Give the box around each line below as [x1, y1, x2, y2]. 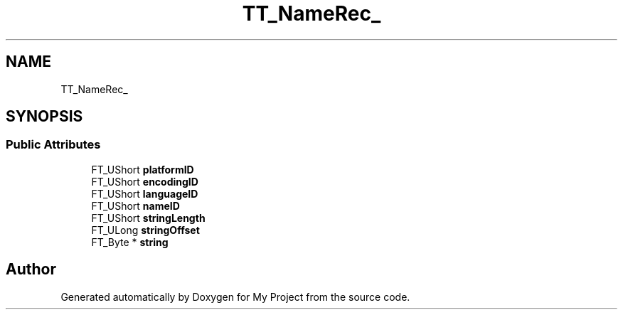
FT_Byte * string [91, 235, 169, 248]
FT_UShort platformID [91, 163, 194, 176]
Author [6, 260, 56, 279]
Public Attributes [6, 137, 101, 152]
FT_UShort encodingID [91, 175, 198, 188]
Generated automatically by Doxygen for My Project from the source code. [60, 290, 410, 303]
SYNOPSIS [6, 107, 83, 126]
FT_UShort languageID [91, 187, 198, 200]
